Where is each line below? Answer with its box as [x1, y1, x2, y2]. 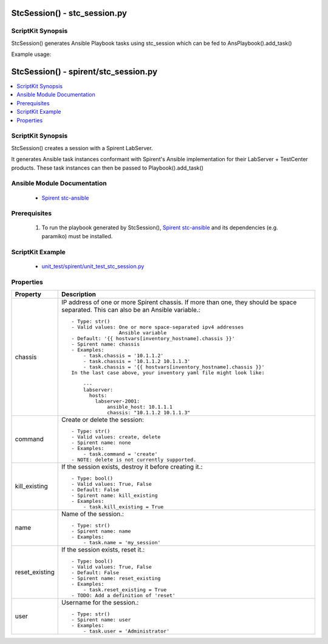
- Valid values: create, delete [71, 434, 161, 440]
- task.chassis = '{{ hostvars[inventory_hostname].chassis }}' [83, 364, 265, 370]
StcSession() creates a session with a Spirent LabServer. [11, 144, 153, 151]
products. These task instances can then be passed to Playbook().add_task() [11, 164, 203, 171]
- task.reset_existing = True [83, 586, 167, 593]
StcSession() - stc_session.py [11, 8, 128, 18]
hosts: [89, 392, 108, 398]
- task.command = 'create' [83, 451, 158, 457]
